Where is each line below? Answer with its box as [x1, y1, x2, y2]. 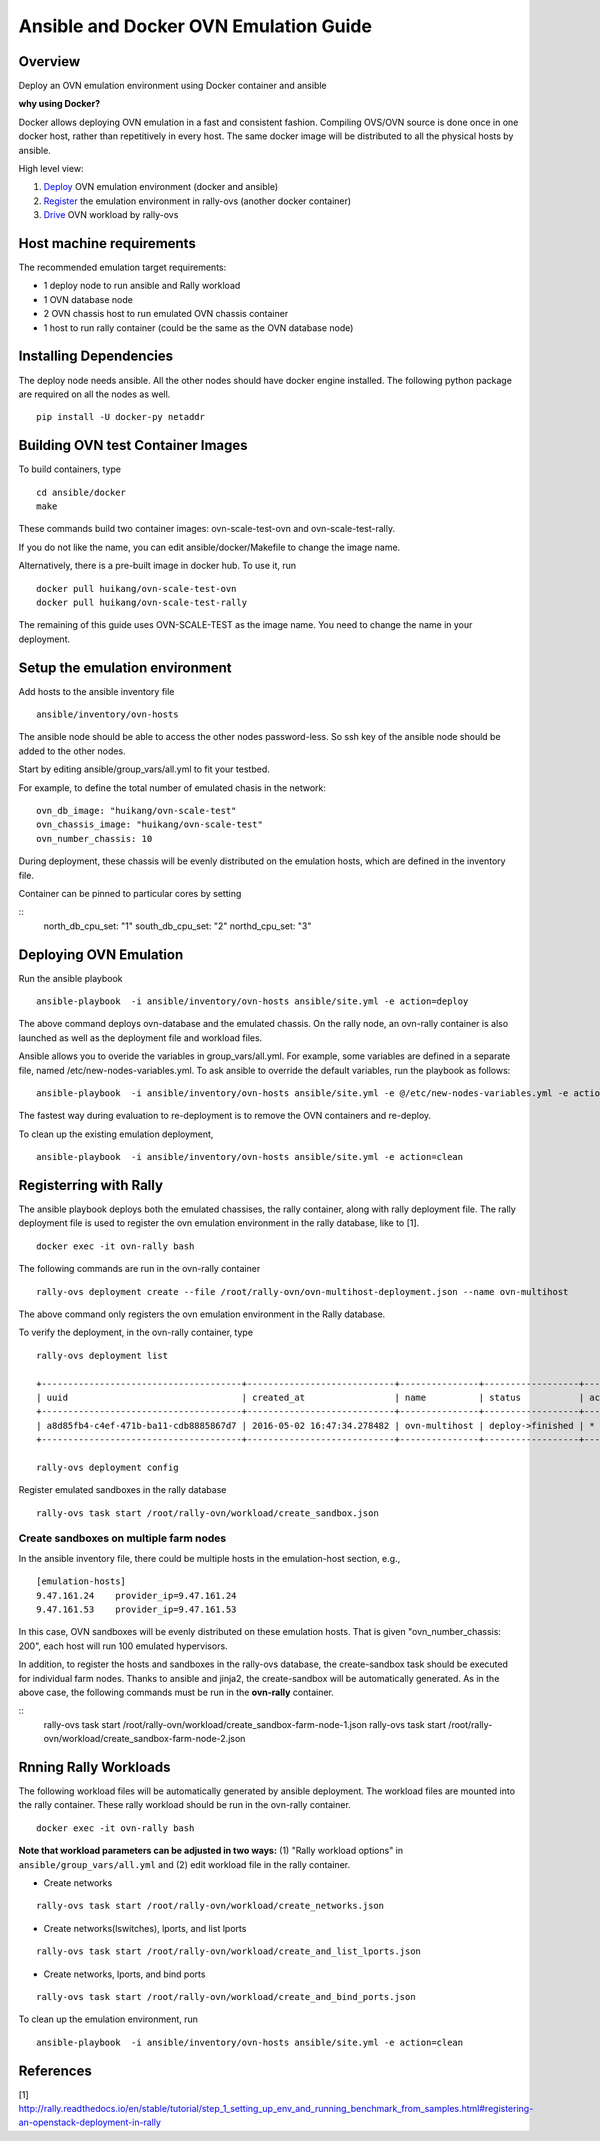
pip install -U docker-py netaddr [36, 411, 205, 423]
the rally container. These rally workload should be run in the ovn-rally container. [18, 1799, 352, 1811]
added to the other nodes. [18, 745, 126, 757]
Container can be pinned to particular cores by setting [18, 887, 242, 899]
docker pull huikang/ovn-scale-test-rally [36, 596, 248, 608]
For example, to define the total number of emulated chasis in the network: [18, 781, 327, 794]
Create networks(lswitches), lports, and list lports [43, 1922, 247, 1934]
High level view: [18, 163, 84, 175]
